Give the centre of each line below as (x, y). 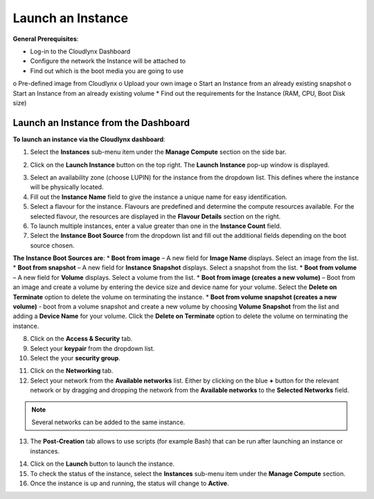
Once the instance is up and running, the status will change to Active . (130, 483)
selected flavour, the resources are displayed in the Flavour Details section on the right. (155, 216)
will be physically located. (67, 187)
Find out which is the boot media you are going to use (107, 71)
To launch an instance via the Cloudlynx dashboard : (89, 139)
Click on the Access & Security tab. (81, 339)
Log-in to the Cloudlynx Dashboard (80, 51)
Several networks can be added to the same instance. (108, 422)
